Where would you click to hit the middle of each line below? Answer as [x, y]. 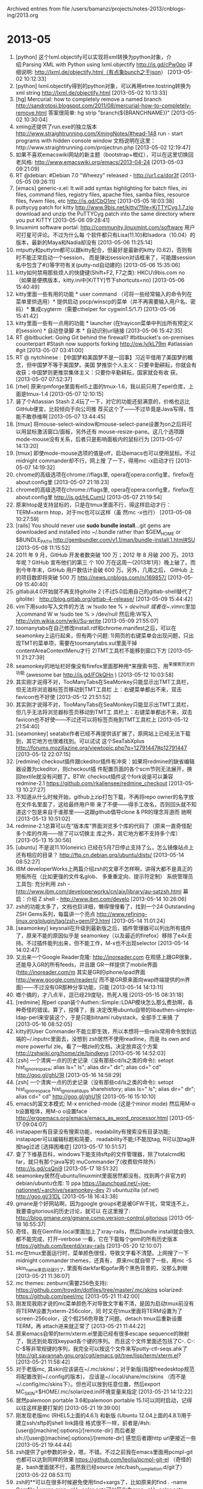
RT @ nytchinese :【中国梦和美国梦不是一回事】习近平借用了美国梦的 [101, 357]
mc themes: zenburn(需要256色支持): [62, 1283]
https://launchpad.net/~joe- [116, 1183]
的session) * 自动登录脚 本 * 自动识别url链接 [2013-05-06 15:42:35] [99, 330]
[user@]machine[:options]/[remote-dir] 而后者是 [76, 1431]
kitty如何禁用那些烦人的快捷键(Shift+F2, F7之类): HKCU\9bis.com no [100, 272]
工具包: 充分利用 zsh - [43, 884]
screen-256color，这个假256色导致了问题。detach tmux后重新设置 [99, 1319]
